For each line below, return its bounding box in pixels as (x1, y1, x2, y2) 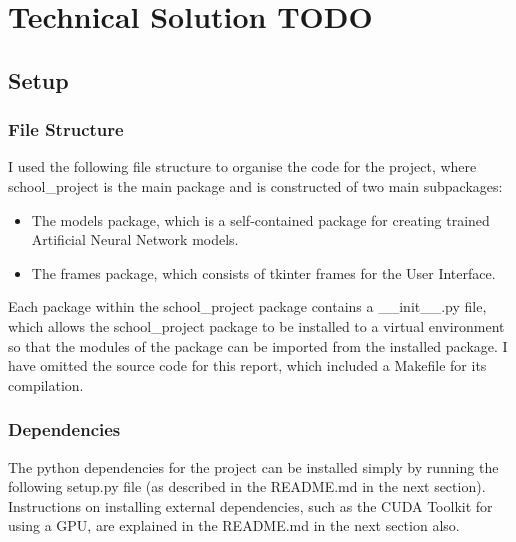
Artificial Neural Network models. (31, 229, 239, 250)
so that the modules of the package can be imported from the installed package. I (8, 335, 508, 356)
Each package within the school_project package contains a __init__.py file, (8, 296, 487, 317)
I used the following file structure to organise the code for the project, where (8, 156, 477, 177)
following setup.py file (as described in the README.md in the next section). (8, 476, 486, 497)
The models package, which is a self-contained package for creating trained (31, 209, 490, 230)
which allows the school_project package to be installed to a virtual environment (8, 315, 505, 336)
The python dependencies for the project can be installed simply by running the (8, 456, 499, 477)
